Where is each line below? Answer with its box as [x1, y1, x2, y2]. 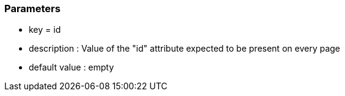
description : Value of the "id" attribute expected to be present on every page [29, 43, 341, 54]
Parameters [4, 2, 61, 15]
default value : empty [29, 62, 114, 73]
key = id [29, 24, 61, 35]
